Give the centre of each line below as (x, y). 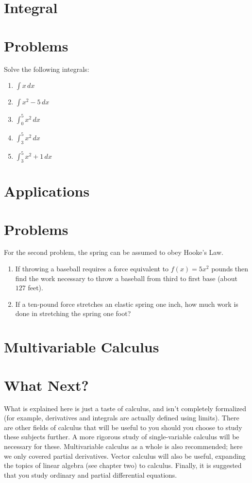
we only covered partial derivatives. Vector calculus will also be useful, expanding (125, 456)
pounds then (230, 269)
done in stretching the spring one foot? (73, 313)
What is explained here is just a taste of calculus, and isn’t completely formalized (125, 408)
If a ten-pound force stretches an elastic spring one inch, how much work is (127, 304)
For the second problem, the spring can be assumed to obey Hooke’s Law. (114, 252)
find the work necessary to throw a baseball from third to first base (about (126, 278)
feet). (35, 288)
